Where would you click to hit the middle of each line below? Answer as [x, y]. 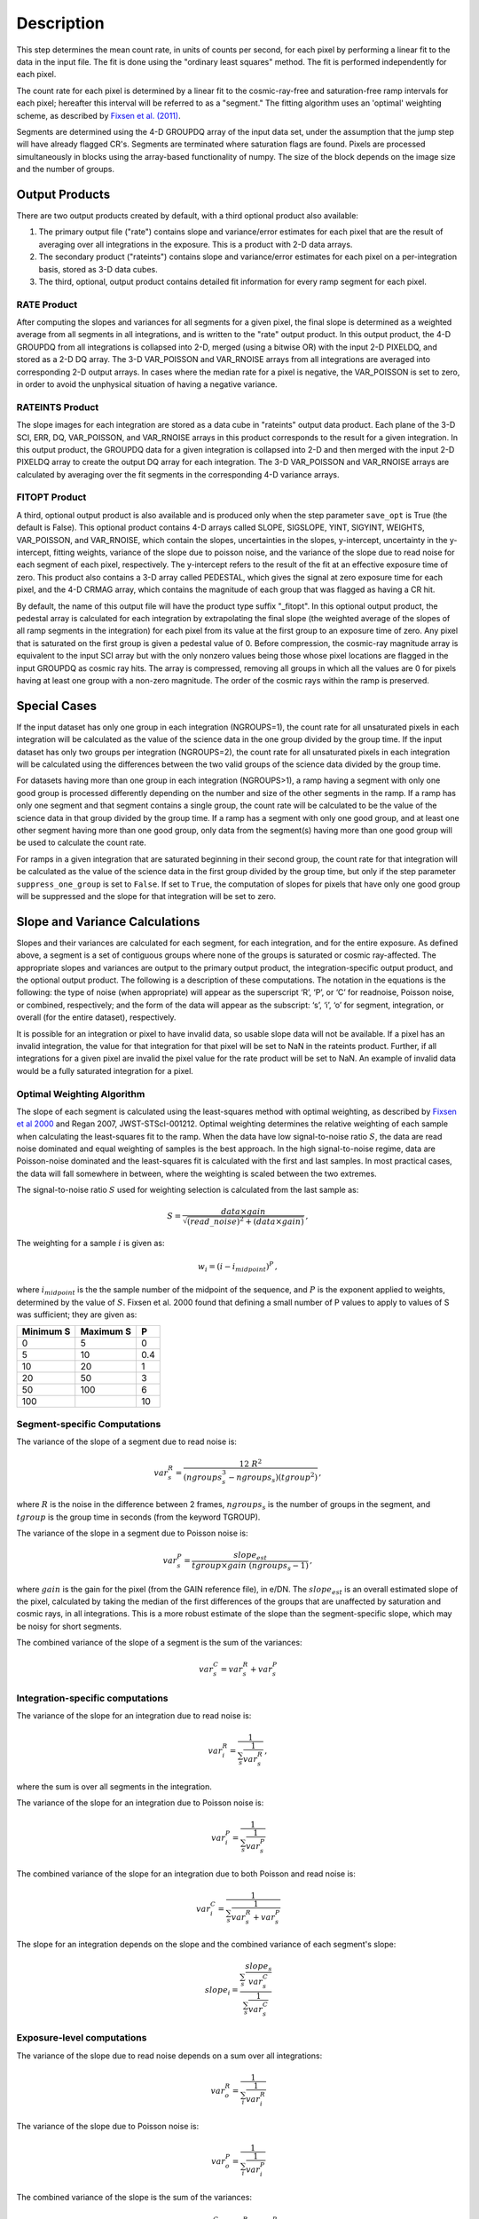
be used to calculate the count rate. [81, 842]
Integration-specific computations [92, 1698]
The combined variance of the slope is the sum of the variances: [134, 2197]
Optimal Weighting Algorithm [81, 1094]
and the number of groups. [66, 170]
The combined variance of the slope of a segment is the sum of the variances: [159, 1643]
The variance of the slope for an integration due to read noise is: [134, 1716]
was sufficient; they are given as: [77, 1315]
